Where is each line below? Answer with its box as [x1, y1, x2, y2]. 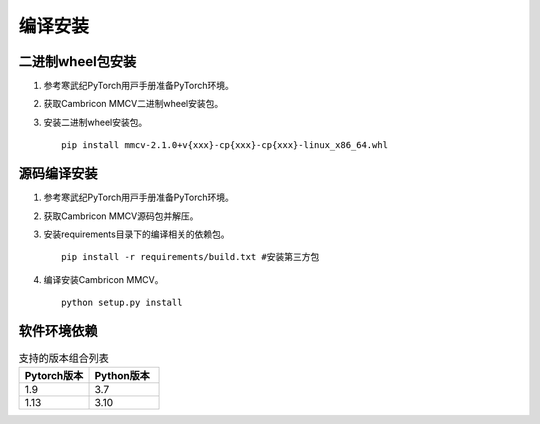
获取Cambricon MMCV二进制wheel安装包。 [43, 98, 224, 110]
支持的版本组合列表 [18, 351, 110, 365]
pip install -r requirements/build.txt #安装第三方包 [61, 251, 320, 263]
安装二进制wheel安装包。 [43, 116, 148, 128]
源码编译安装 [18, 165, 98, 182]
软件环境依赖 [18, 322, 98, 339]
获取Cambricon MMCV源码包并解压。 [43, 210, 199, 222]
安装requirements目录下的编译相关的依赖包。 [43, 228, 230, 240]
